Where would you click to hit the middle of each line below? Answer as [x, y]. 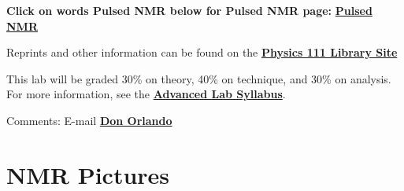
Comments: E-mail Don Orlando [89, 120]
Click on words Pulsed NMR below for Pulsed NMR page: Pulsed [189, 10]
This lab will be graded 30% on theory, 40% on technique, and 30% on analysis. [199, 78]
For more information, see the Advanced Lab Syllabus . [146, 94]
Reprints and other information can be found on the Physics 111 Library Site [202, 52]
